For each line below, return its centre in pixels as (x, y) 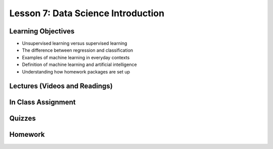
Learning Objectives (42, 31)
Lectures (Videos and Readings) (61, 86)
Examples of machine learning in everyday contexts (76, 57)
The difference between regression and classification (78, 50)
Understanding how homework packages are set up (76, 71)
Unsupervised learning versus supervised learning (75, 44)
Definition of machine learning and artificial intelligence (79, 65)
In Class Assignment (42, 102)
